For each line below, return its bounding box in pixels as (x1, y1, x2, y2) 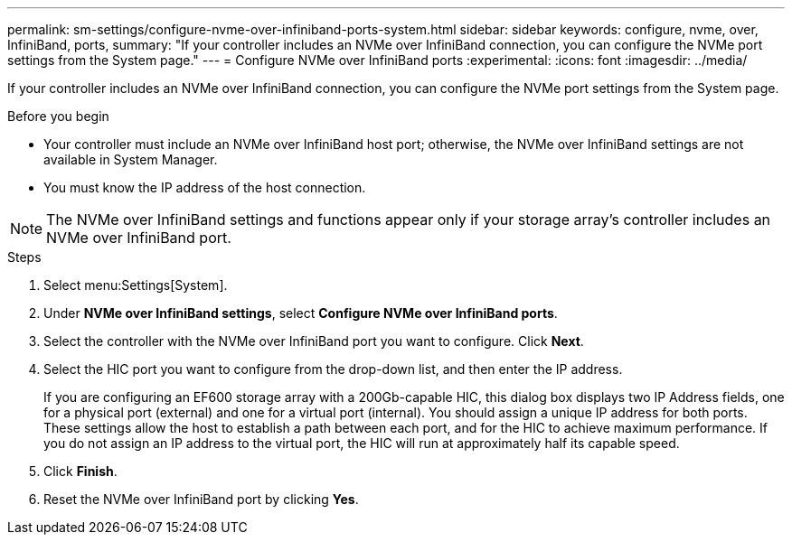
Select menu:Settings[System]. (43, 277, 228, 293)
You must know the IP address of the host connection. (43, 180, 366, 195)
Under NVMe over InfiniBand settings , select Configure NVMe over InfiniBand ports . (43, 305, 558, 321)
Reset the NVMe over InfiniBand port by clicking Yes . (43, 491, 359, 507)
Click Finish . (43, 463, 118, 479)
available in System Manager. (43, 152, 218, 167)
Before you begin (7, 108, 109, 124)
